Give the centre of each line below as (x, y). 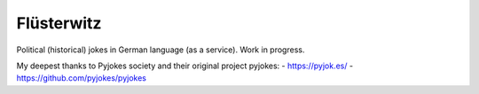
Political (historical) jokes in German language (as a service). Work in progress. (161, 50)
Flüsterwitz (59, 23)
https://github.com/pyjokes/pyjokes (81, 78)
